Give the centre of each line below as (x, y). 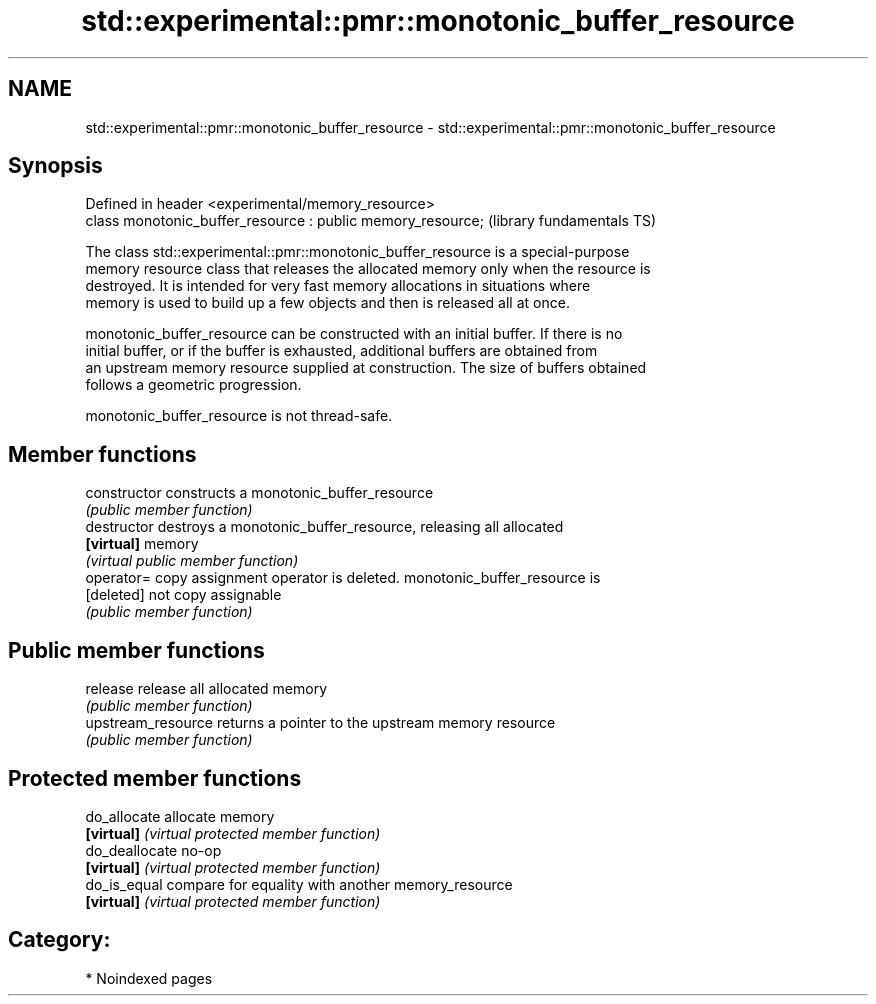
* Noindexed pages (149, 978)
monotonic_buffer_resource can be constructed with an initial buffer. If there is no (354, 334)
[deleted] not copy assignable (183, 595)
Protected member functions (155, 778)
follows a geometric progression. (193, 385)
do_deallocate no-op (153, 850)
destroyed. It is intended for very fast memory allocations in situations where (338, 286)
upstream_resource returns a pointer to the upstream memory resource (320, 723)
